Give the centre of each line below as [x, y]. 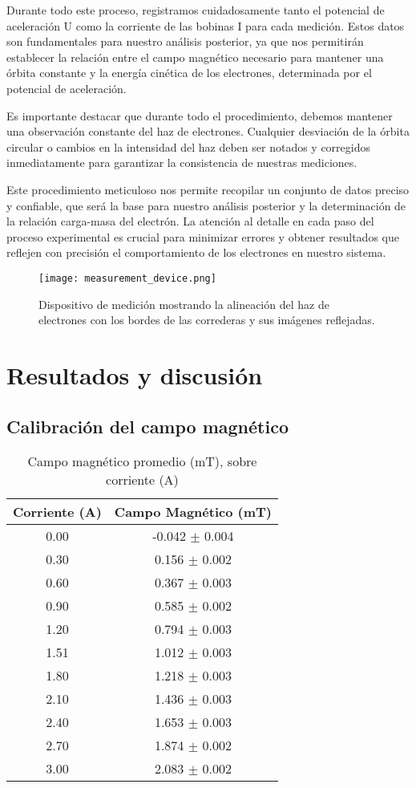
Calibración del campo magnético [148, 426]
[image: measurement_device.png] [127, 278]
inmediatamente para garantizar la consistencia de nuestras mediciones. [182, 162]
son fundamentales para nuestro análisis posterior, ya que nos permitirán [185, 41]
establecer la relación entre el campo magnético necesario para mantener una [195, 57]
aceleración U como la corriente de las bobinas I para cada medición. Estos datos [206, 25]
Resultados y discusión [135, 374]
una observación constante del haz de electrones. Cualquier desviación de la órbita [208, 131]
